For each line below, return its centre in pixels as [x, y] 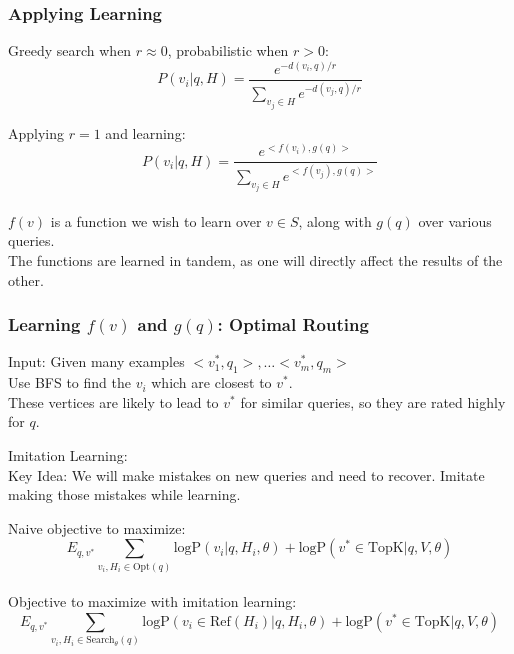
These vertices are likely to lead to [113, 401]
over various [455, 220]
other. [26, 279]
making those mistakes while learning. [124, 494]
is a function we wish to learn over [156, 220]
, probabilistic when [228, 50]
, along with [335, 220]
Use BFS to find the [69, 382]
